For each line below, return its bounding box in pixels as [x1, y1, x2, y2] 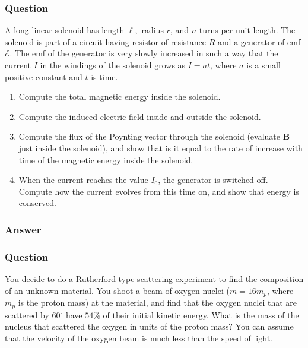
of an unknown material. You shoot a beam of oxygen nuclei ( [5, 284, 230, 296]
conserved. [18, 197, 56, 209]
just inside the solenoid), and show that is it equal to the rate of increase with [18, 141, 303, 154]
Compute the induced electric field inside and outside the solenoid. [18, 110, 261, 122]
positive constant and [5, 70, 82, 83]
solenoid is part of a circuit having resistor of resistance [5, 35, 206, 48]
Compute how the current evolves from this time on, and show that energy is [18, 185, 299, 197]
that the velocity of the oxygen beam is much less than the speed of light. [5, 331, 272, 344]
